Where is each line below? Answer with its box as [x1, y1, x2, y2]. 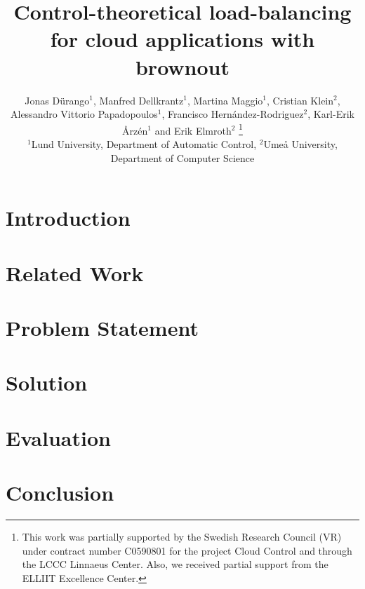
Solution [6, 368, 88, 397]
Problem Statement [6, 313, 199, 341]
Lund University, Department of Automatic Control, [31, 136, 257, 151]
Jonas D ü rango [25, 93, 90, 107]
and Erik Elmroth [154, 123, 232, 137]
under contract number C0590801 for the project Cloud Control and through [22, 543, 352, 557]
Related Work [6, 258, 144, 287]
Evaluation [6, 423, 111, 452]
